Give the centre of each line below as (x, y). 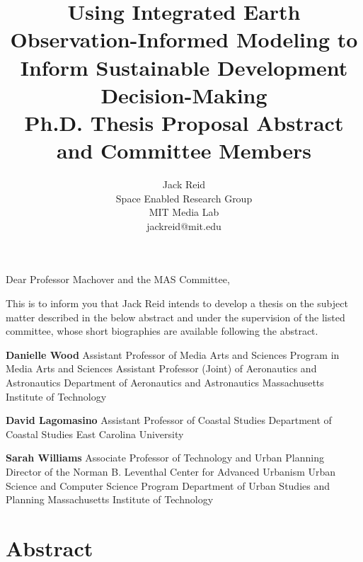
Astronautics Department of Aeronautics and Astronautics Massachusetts (165, 382)
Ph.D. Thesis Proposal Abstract (184, 122)
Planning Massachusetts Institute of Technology (110, 499)
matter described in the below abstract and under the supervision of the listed (175, 317)
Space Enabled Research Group (184, 198)
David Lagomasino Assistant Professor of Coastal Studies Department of (169, 420)
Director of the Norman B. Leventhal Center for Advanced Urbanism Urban (171, 471)
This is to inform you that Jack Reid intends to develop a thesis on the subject (177, 303)
